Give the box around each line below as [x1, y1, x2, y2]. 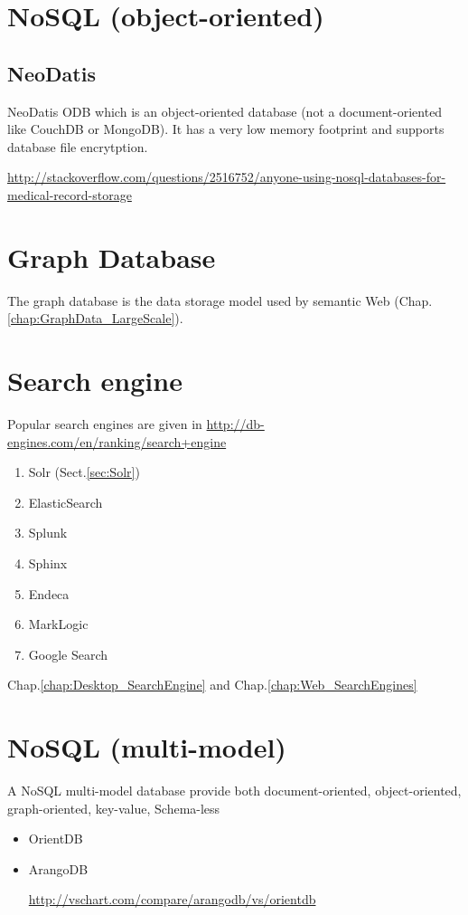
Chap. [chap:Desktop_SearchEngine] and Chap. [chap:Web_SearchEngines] [7, 675, 417, 694]
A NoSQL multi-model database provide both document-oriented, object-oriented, [7, 781, 462, 800]
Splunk [28, 523, 68, 542]
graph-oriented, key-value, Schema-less [7, 798, 220, 817]
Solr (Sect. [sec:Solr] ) [28, 462, 140, 481]
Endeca [28, 584, 70, 603]
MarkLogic [28, 615, 89, 634]
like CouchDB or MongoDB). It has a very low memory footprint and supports [7, 119, 445, 138]
